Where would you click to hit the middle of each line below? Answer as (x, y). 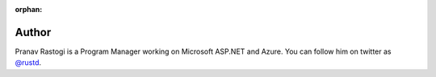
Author (33, 32)
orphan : (29, 9)
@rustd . (28, 63)
